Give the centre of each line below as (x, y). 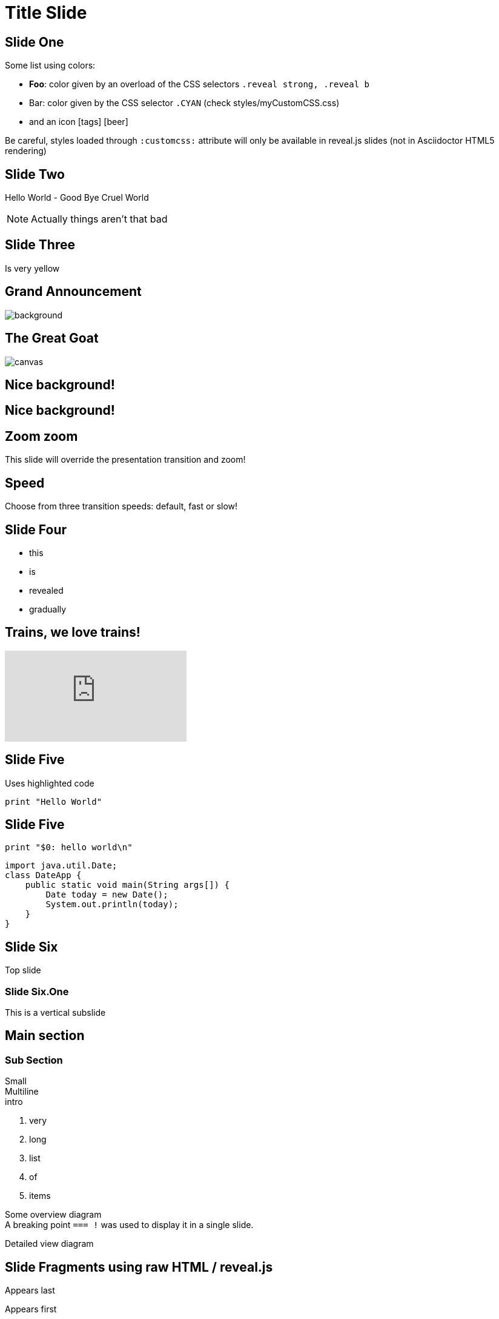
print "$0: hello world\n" (69, 847)
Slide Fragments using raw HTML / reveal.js (139, 1267)
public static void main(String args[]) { (127, 885)
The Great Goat (52, 338)
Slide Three (40, 245)
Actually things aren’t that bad (99, 219)
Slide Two (35, 174)
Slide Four (36, 529)
